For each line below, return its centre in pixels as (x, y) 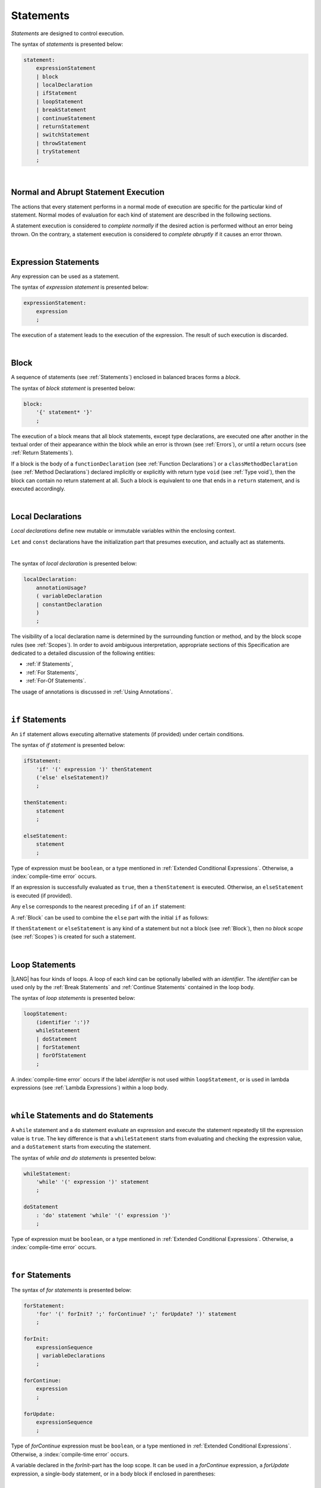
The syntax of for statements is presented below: (71, 1290)
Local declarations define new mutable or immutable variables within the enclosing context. (123, 531)
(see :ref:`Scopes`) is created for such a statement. (73, 937)
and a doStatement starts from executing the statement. (81, 1147)
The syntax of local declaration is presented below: (74, 564)
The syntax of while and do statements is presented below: (84, 1158)
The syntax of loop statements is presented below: (73, 998)
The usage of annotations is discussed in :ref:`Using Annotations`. (92, 692)
